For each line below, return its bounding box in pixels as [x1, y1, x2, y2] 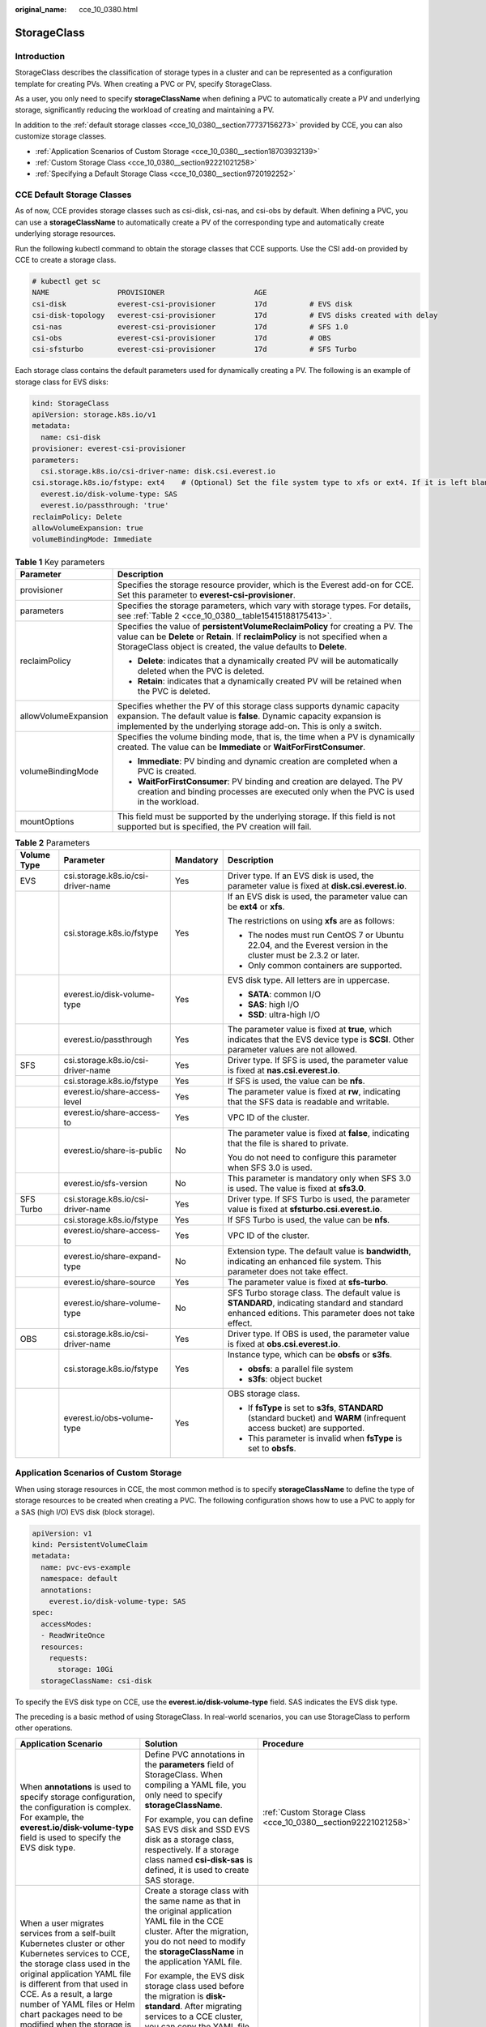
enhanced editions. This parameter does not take [227, 1308, 416, 1319]
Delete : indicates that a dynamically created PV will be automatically [137, 655, 399, 666]
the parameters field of [144, 1759, 234, 1770]
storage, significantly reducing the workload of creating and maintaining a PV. [15, 105, 275, 115]
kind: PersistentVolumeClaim [32, 1541, 148, 1549]
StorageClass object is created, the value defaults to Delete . [117, 641, 347, 652]
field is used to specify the [19, 1832, 122, 1843]
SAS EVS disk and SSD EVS [144, 1823, 250, 1835]
